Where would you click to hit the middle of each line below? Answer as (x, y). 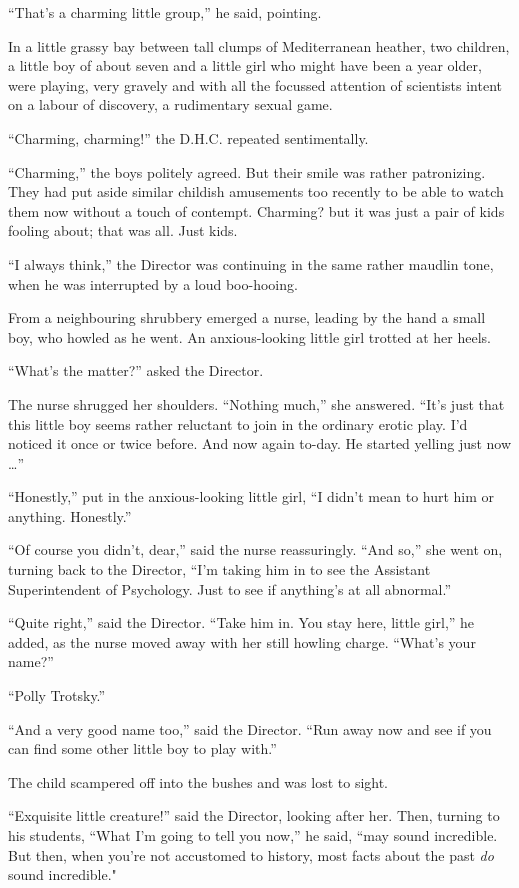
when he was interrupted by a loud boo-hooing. (153, 283)
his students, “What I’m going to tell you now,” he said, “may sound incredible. (253, 835)
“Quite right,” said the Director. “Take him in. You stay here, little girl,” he (241, 622)
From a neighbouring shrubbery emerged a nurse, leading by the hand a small (247, 317)
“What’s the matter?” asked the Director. (136, 370)
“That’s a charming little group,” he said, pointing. (165, 12)
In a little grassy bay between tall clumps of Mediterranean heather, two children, (259, 45)
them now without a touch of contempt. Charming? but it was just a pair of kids (256, 210)
